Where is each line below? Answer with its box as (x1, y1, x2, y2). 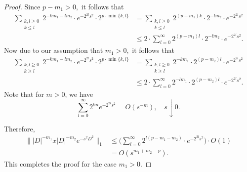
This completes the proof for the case (4, 158, 117, 169)
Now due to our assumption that (4, 45, 103, 55)
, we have (65, 88, 93, 99)
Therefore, (4, 124, 35, 134)
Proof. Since (4, 1, 41, 11)
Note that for (4, 88, 44, 99)
